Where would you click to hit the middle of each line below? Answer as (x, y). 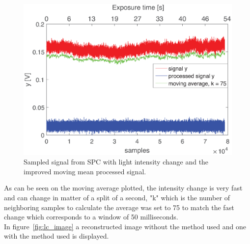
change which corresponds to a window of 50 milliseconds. (91, 217)
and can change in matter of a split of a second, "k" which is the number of (117, 198)
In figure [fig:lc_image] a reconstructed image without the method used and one (125, 226)
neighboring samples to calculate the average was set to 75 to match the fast (119, 207)
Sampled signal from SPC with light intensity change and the (116, 162)
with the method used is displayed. (56, 236)
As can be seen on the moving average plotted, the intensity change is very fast (123, 188)
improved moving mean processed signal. (85, 171)
